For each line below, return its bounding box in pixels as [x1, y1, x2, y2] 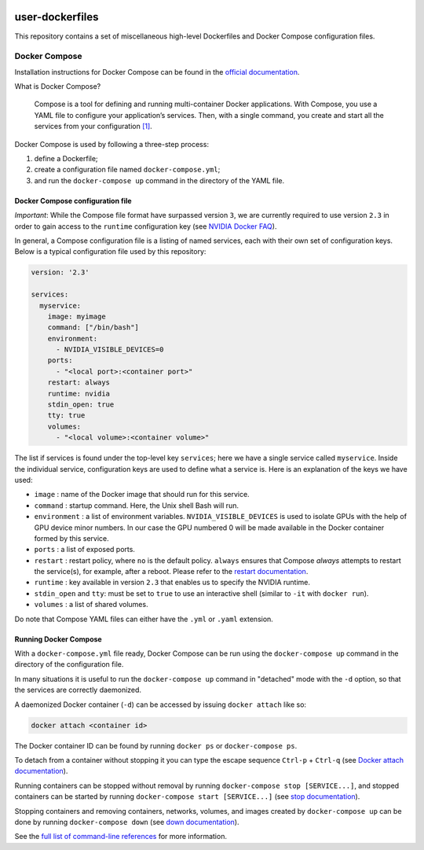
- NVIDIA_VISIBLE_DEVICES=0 [56, 345, 164, 354]
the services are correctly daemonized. [14, 685, 141, 695]
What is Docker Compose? [14, 82, 101, 91]
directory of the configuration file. [14, 660, 124, 669]
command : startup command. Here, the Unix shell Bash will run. [34, 500, 239, 510]
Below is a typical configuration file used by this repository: [14, 247, 207, 256]
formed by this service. [34, 533, 109, 543]
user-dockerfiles [14, 10, 99, 24]
